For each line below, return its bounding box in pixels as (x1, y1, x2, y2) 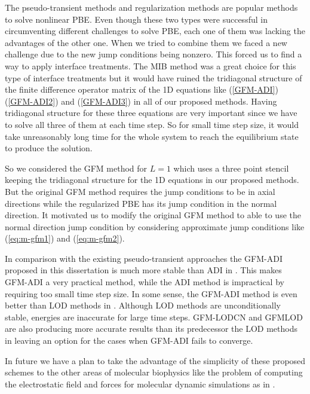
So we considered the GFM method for (5, 161, 148, 174)
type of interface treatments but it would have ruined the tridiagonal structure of (5, 71, 302, 84)
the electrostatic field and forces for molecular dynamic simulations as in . (5, 377, 275, 390)
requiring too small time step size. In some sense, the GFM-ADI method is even (5, 287, 297, 300)
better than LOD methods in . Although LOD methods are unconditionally (5, 299, 281, 311)
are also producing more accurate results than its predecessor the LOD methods (5, 322, 297, 335)
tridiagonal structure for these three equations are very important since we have (5, 106, 297, 119)
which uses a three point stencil (173, 161, 289, 174)
